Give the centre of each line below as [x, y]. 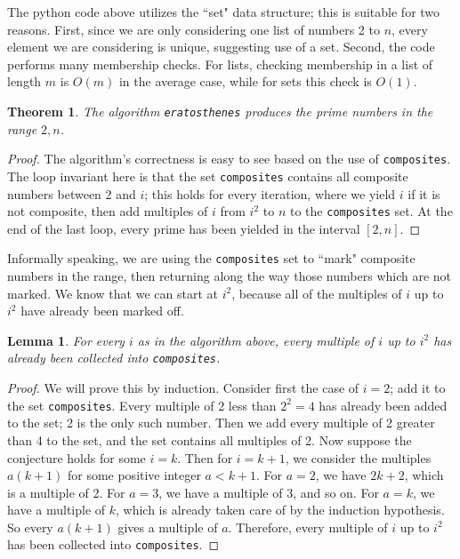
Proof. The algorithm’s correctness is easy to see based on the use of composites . [229, 159]
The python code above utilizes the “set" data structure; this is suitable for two [224, 12]
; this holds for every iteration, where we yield [270, 193]
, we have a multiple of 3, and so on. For [269, 492]
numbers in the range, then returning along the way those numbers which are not [230, 276]
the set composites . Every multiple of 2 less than [142, 405]
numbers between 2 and [72, 193]
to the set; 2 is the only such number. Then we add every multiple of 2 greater [221, 423]
